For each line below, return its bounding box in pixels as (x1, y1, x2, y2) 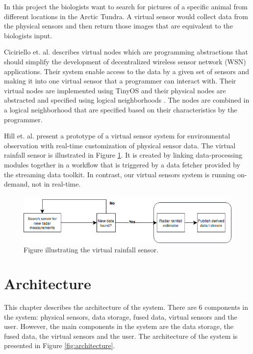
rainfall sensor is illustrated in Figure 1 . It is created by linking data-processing (4, 150, 242, 160)
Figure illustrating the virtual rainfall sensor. (24, 245, 158, 255)
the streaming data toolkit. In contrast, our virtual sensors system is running (4, 169, 235, 179)
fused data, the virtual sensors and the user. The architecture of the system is (4, 330, 238, 341)
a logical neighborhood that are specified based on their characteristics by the (4, 104, 237, 114)
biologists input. (4, 30, 52, 40)
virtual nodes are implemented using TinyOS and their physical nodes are (4, 85, 226, 95)
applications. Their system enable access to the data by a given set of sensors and (4, 66, 250, 76)
